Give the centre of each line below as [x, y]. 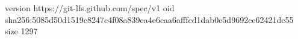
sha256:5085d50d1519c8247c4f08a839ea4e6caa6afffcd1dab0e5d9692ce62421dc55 [149, 19]
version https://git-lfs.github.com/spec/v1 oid [90, 8]
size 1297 [21, 31]
